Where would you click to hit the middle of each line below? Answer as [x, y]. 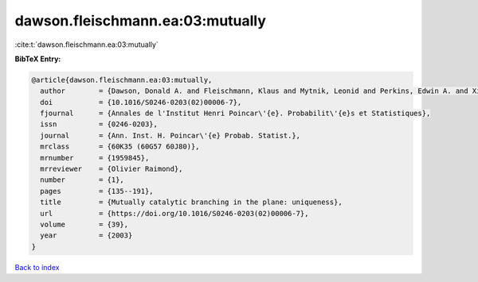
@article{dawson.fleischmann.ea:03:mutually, [122, 80]
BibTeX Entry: [38, 59]
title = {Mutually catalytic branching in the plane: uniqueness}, [191, 202]
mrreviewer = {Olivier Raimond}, [112, 169]
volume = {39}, [84, 224]
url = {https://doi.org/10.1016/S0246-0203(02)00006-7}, [174, 213]
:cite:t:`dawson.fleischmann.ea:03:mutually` [86, 44]
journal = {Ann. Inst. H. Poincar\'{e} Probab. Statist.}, [170, 135]
